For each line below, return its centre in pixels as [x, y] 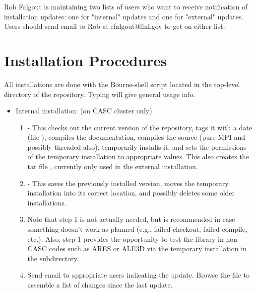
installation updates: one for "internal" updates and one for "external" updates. [124, 16]
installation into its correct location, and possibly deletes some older [131, 193]
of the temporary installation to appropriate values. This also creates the [138, 156]
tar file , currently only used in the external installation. [113, 166]
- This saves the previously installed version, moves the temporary [128, 183]
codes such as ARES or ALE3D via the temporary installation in [148, 248]
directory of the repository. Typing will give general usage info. [100, 94]
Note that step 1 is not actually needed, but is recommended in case [131, 219]
